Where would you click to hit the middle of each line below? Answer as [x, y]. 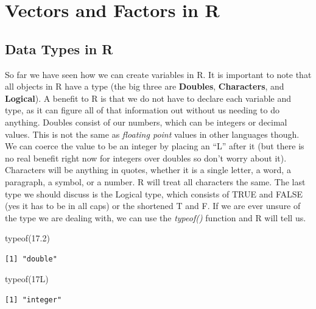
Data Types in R [59, 48]
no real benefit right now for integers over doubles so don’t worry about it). [146, 158]
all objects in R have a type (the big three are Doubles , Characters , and [145, 86]
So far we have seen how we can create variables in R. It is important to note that [158, 74]
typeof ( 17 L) [27, 279]
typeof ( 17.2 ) [27, 238]
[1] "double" [31, 259]
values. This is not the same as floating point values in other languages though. [152, 134]
